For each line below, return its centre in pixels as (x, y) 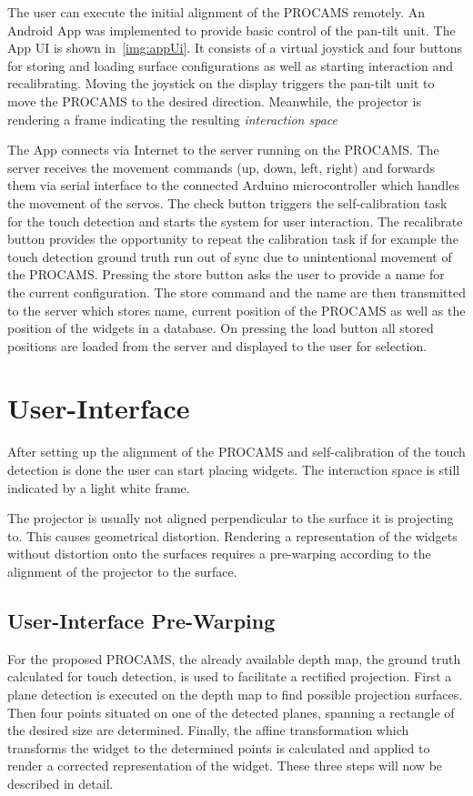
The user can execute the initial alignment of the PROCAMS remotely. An (216, 12)
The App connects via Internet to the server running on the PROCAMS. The (223, 150)
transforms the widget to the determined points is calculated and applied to (219, 747)
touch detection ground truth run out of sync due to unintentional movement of (230, 256)
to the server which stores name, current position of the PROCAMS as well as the (236, 310)
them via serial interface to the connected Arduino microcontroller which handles (233, 185)
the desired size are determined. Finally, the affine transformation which (208, 730)
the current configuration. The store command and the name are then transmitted (236, 292)
